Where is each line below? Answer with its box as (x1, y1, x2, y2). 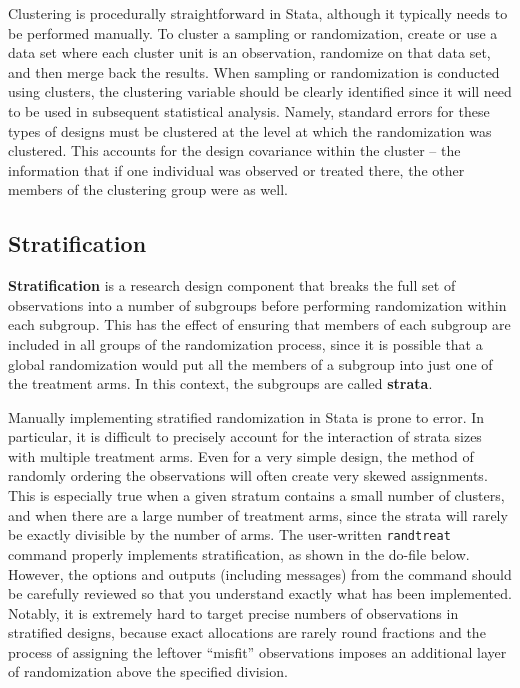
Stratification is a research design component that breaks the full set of (8, 275, 456, 296)
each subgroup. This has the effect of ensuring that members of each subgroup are (8, 314, 511, 335)
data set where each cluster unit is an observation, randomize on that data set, (8, 42, 491, 63)
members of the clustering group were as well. (8, 179, 288, 200)
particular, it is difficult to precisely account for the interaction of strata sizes (8, 426, 482, 447)
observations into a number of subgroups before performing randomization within (8, 294, 507, 315)
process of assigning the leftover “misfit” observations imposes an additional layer (8, 641, 507, 662)
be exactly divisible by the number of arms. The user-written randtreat (8, 524, 451, 545)
